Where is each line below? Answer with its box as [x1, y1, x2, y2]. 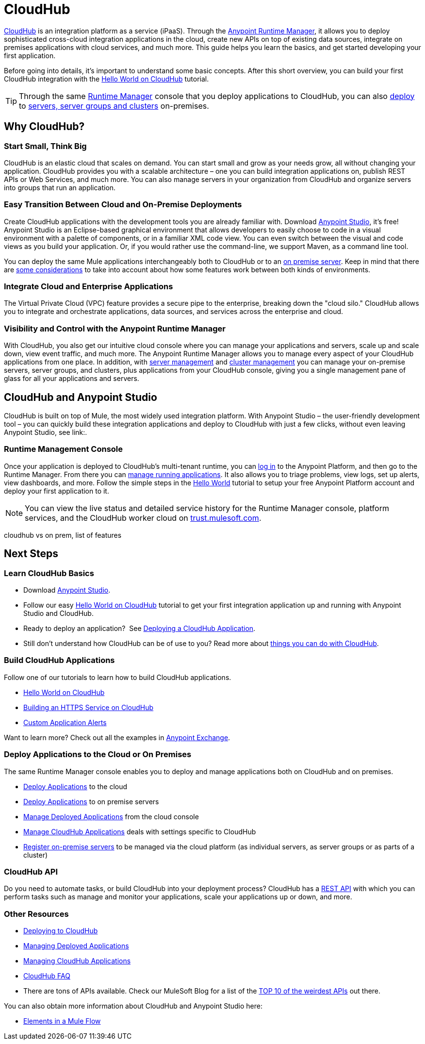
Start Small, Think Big [4, 141, 87, 151]
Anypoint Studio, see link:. [4, 428, 87, 437]
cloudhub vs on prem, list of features [4, 530, 122, 539]
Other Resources [4, 909, 69, 919]
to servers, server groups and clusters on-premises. [19, 100, 209, 111]
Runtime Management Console [4, 444, 123, 454]
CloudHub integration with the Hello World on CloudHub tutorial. [4, 74, 209, 83]
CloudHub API [4, 866, 58, 877]
